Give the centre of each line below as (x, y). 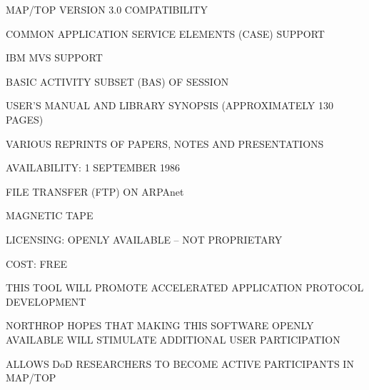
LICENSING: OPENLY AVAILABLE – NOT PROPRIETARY (144, 239)
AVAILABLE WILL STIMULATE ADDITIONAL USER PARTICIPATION (173, 339)
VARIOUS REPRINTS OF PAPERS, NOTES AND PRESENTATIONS (165, 143)
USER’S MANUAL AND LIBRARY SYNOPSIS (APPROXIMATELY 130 (170, 105)
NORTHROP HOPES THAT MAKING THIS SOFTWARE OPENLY (160, 325)
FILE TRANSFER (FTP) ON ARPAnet (95, 191)
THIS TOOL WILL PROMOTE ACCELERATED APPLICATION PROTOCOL (185, 287)
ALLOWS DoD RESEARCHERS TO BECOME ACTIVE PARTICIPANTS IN (180, 363)
